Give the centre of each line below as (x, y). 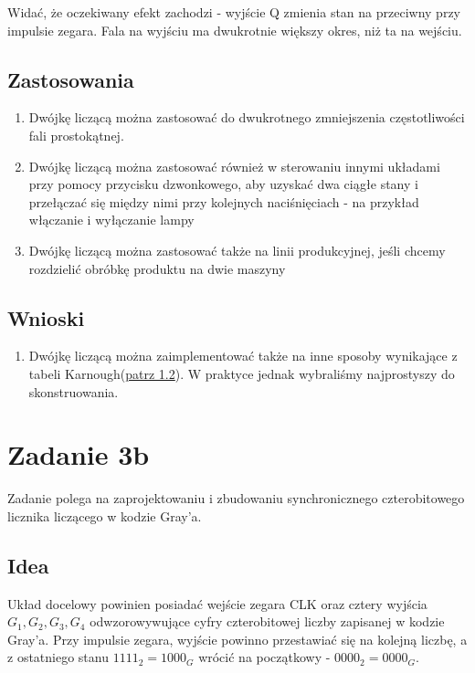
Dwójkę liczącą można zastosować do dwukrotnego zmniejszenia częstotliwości (247, 117)
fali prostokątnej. (76, 135)
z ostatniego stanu (58, 657)
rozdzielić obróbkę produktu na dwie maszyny (157, 268)
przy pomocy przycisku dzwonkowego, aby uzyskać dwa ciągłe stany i (223, 184)
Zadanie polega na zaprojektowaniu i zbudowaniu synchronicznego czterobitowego (236, 498)
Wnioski (46, 317)
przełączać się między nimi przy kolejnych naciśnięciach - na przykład (224, 201)
